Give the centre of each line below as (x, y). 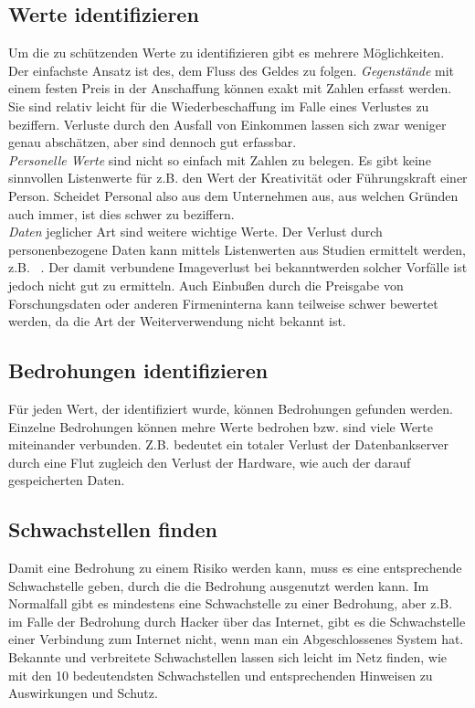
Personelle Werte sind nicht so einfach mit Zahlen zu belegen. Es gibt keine (220, 159)
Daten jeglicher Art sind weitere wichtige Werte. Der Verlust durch (195, 232)
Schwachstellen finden (113, 529)
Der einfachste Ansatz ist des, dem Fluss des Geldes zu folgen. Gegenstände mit (232, 70)
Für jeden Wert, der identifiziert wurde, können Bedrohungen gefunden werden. (231, 408)
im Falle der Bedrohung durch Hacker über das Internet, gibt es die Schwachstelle (237, 621)
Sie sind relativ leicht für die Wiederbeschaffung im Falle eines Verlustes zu (219, 106)
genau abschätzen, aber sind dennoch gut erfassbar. (153, 142)
